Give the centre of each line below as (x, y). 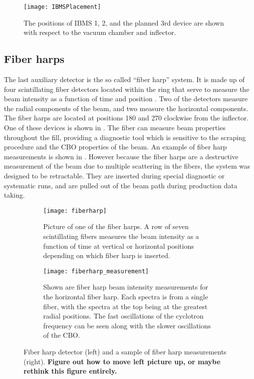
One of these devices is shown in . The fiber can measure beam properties (115, 128)
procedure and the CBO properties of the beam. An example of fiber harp (115, 147)
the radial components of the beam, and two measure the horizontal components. (126, 108)
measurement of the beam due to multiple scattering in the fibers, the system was (127, 166)
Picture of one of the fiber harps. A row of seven (116, 226)
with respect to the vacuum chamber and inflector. (100, 32)
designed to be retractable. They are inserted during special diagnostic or (114, 175)
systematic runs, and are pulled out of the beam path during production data (121, 185)
